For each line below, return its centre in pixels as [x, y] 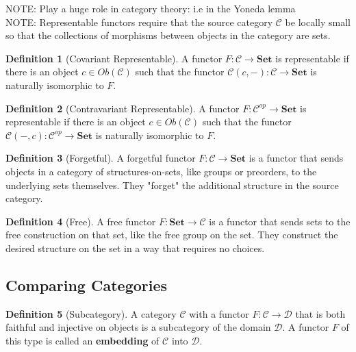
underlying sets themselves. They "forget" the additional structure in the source [172, 185]
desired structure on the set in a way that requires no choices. [135, 248]
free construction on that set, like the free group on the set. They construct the [172, 235]
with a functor [219, 313]
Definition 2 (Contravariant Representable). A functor [123, 108]
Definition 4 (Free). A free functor [81, 221]
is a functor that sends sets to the [280, 221]
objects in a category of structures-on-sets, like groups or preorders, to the [161, 171]
